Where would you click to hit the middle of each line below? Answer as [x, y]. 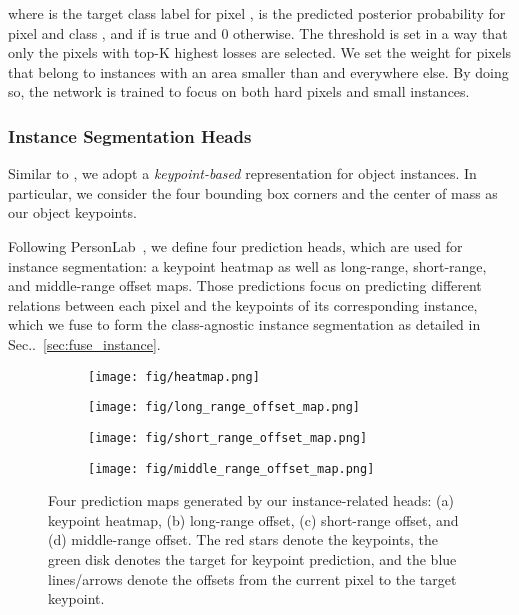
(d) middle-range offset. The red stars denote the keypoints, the [243, 539]
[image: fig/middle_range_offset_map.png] [231, 468]
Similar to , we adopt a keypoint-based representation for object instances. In [242, 173]
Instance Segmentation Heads [130, 135]
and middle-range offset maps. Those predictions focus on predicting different [245, 285]
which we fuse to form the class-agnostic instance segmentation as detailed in [244, 324]
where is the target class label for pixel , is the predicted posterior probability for [257, 13]
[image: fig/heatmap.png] [174, 376]
